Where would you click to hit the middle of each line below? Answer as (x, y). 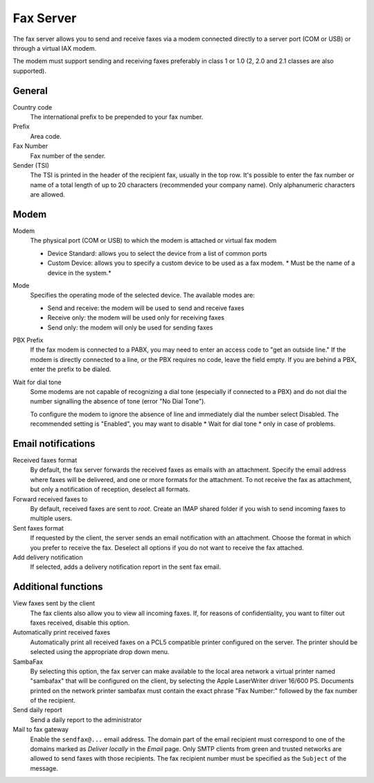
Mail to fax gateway (41, 730)
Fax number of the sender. (68, 155)
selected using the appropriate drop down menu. (100, 652)
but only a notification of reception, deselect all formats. (110, 490)
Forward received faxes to (50, 499)
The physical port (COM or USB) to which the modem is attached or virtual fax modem (153, 241)
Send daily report (37, 710)
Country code (33, 107)
